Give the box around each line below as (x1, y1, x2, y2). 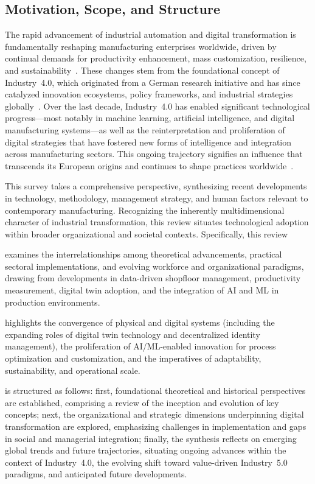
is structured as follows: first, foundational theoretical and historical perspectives (5, 384, 306, 397)
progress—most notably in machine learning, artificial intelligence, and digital (5, 111, 295, 124)
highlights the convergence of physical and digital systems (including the (5, 316, 275, 329)
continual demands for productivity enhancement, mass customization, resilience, (5, 52, 306, 65)
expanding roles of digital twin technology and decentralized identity (5, 328, 260, 340)
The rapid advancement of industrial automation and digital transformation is (5, 28, 296, 41)
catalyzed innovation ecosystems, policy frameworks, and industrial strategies (5, 88, 293, 100)
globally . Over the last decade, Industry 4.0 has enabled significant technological (5, 99, 310, 112)
